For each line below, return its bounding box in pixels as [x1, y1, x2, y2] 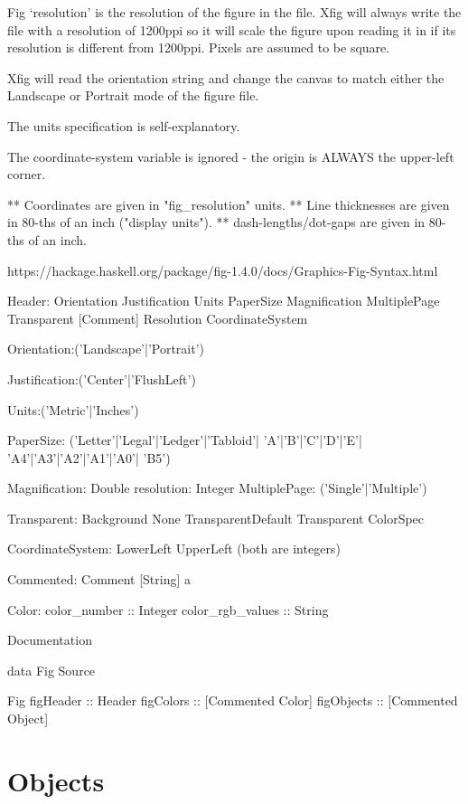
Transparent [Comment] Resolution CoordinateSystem [7, 308, 308, 327]
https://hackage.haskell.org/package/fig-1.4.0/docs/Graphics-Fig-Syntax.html [7, 260, 438, 279]
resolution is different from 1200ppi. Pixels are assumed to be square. [7, 38, 390, 57]
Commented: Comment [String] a [7, 570, 192, 589]
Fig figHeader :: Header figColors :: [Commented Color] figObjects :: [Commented [7, 691, 458, 710]
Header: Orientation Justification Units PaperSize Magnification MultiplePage [7, 291, 440, 310]
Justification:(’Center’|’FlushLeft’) [7, 369, 196, 388]
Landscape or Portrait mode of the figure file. [7, 86, 259, 105]
